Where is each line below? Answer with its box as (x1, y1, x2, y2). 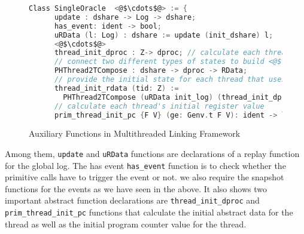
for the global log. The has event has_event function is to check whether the (5, 159, 286, 171)
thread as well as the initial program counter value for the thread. (5, 217, 247, 230)
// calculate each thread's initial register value (54, 101, 265, 110)
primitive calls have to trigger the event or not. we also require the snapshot (5, 171, 284, 183)
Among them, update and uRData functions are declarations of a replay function (5, 147, 300, 159)
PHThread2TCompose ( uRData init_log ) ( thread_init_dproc (63, 93, 294, 101)
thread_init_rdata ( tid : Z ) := (54, 84, 179, 93)
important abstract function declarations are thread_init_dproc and (5, 194, 260, 207)
